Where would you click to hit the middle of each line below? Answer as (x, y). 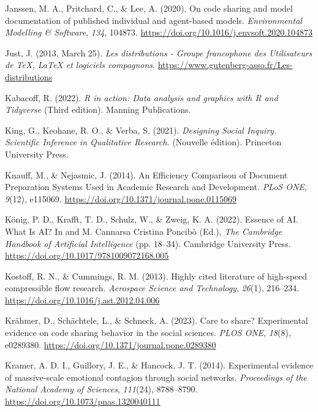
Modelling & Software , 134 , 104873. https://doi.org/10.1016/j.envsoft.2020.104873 (159, 32)
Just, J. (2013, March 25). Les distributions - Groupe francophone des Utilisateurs (159, 52)
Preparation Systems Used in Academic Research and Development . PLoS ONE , (156, 187)
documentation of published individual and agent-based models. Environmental (153, 20)
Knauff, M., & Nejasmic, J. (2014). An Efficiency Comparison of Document (146, 174)
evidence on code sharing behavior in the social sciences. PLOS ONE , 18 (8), (148, 333)
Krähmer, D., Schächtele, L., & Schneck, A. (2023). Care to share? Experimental (157, 320)
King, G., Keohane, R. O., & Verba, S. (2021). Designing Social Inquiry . (141, 130)
